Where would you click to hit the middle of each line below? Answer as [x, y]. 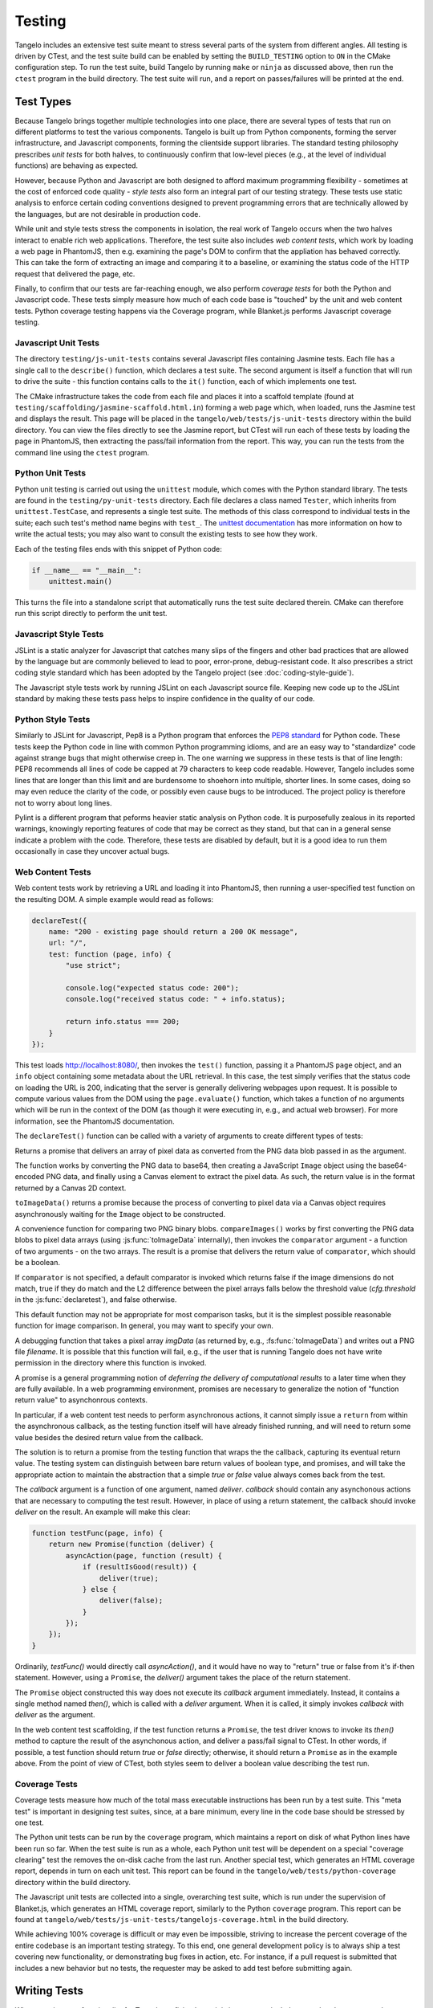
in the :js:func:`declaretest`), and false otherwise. [96, 1300]
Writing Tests [49, 1991]
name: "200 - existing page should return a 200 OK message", [173, 932]
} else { [99, 1589]
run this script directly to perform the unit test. [91, 614]
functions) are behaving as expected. [77, 165]
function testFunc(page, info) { [97, 1533]
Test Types [43, 102]
